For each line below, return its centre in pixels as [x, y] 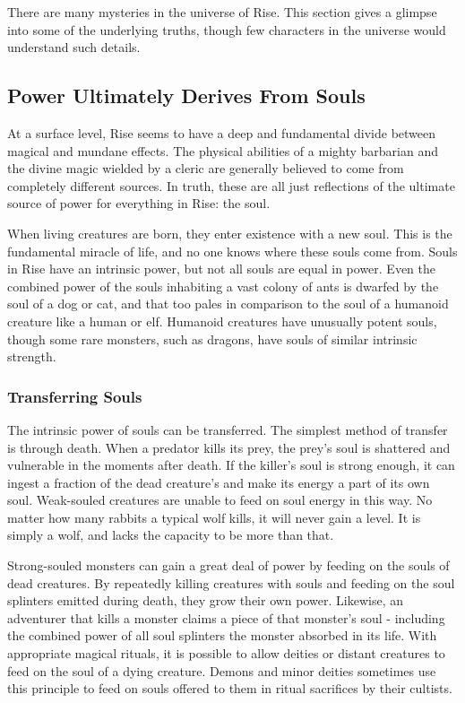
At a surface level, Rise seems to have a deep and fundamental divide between [222, 132]
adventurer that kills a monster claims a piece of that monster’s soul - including [226, 617]
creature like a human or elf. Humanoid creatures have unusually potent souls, [222, 321]
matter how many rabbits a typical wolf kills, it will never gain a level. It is [214, 517]
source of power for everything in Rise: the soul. [139, 203]
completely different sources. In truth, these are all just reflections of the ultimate [231, 185]
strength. [32, 356]
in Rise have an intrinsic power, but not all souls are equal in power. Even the [222, 269]
